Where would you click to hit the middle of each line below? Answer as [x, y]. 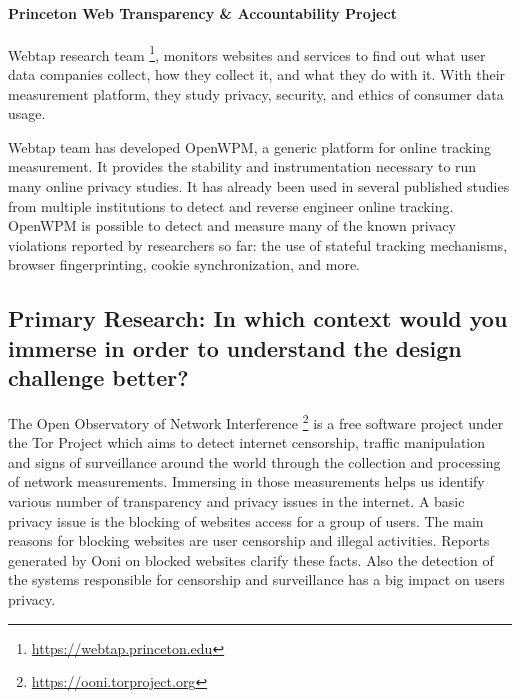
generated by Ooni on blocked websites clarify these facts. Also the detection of [251, 559]
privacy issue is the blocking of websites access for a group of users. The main [246, 520]
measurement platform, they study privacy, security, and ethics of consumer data [256, 93]
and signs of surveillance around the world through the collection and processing [254, 461]
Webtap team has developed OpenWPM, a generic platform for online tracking [250, 146]
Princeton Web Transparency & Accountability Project [202, 12]
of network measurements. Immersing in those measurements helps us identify [246, 481]
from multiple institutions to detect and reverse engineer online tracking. [231, 205]
